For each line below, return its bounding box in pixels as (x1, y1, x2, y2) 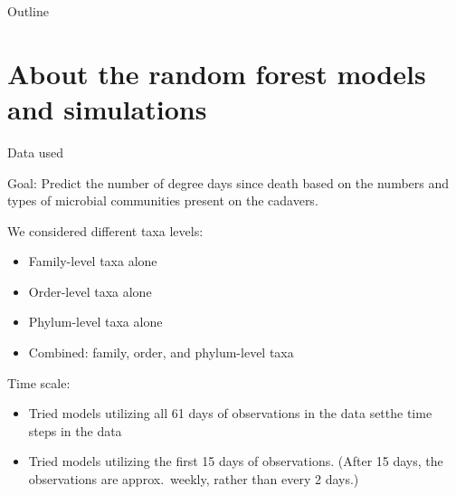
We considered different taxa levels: (7, 221, 204, 240)
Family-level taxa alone (28, 252, 157, 271)
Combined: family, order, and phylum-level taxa (28, 343, 294, 362)
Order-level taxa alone (28, 281, 152, 300)
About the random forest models (7, 54, 426, 91)
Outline (7, 2, 49, 20)
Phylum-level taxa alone (28, 312, 163, 331)
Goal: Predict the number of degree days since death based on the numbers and (7, 173, 450, 192)
